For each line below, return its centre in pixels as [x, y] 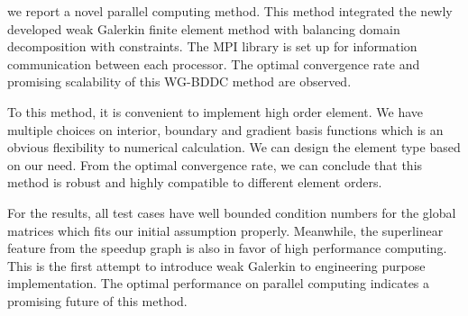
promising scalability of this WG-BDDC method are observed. [179, 81]
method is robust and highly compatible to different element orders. [195, 182]
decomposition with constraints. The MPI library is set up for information [212, 46]
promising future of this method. [97, 300]
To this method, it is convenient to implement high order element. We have [216, 111]
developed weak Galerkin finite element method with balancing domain [204, 28]
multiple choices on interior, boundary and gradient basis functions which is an [225, 129]
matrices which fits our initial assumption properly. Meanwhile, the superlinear [225, 230]
